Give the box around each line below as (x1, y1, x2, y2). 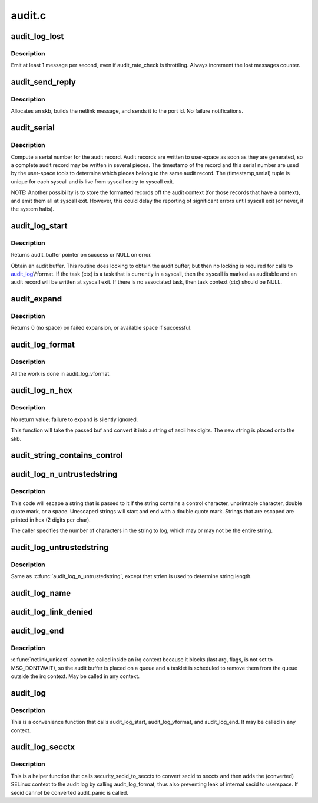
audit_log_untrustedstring (11, 542, 109, 552)
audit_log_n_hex (11, 385, 73, 395)
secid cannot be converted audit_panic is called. (11, 789, 129, 796)
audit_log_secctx (11, 742, 75, 752)
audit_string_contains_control (11, 450, 123, 460)
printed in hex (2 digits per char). (11, 516, 91, 523)
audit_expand (11, 294, 62, 304)
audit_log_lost (11, 31, 64, 41)
